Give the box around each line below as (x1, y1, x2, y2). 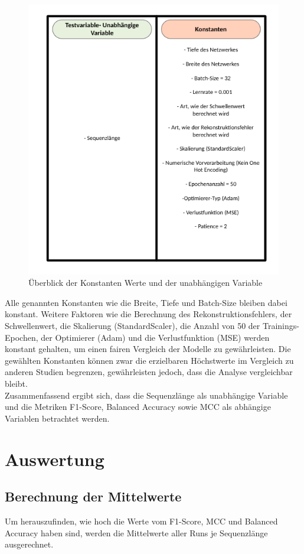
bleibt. (5, 377, 28, 390)
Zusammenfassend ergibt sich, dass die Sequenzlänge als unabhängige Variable (5, 389, 288, 401)
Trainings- (262, 320, 299, 332)
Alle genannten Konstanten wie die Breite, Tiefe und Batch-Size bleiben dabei (5, 296, 287, 308)
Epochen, (5, 331, 38, 343)
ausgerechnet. (5, 538, 54, 550)
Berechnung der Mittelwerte (5, 487, 182, 506)
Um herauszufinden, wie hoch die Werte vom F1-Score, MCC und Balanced (5, 514, 278, 527)
